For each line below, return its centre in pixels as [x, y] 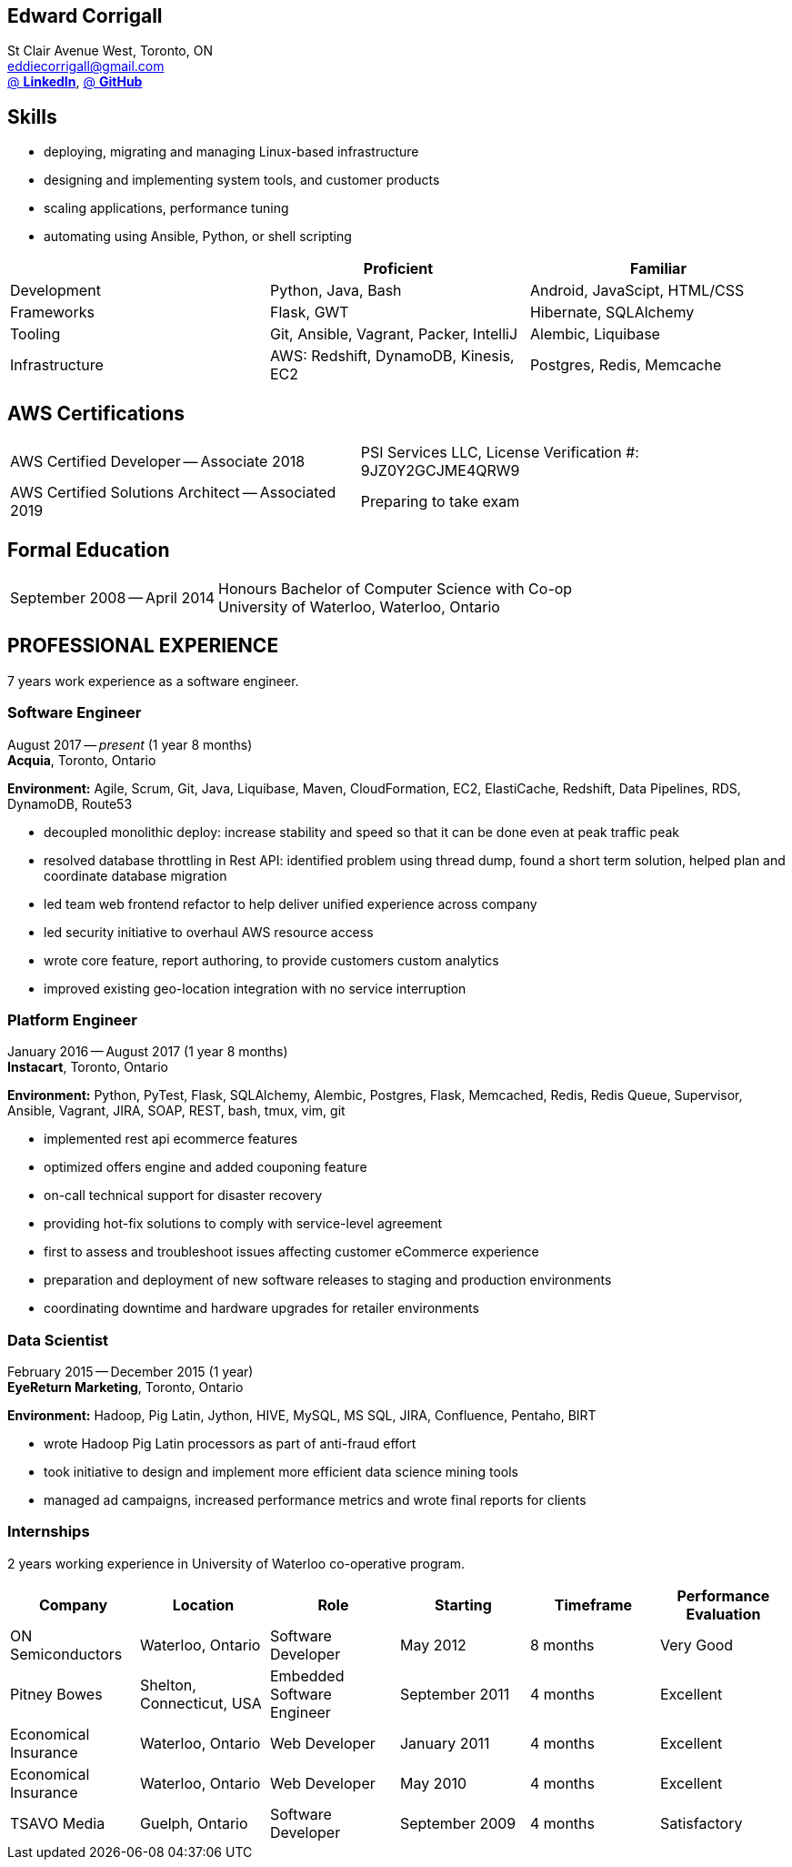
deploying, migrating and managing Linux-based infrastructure [231, 152]
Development [55, 291]
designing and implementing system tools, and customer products [242, 180]
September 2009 [458, 1823]
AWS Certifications [96, 413]
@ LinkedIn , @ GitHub [75, 82]
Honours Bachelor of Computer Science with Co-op [396, 588]
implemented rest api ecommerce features [171, 1139]
